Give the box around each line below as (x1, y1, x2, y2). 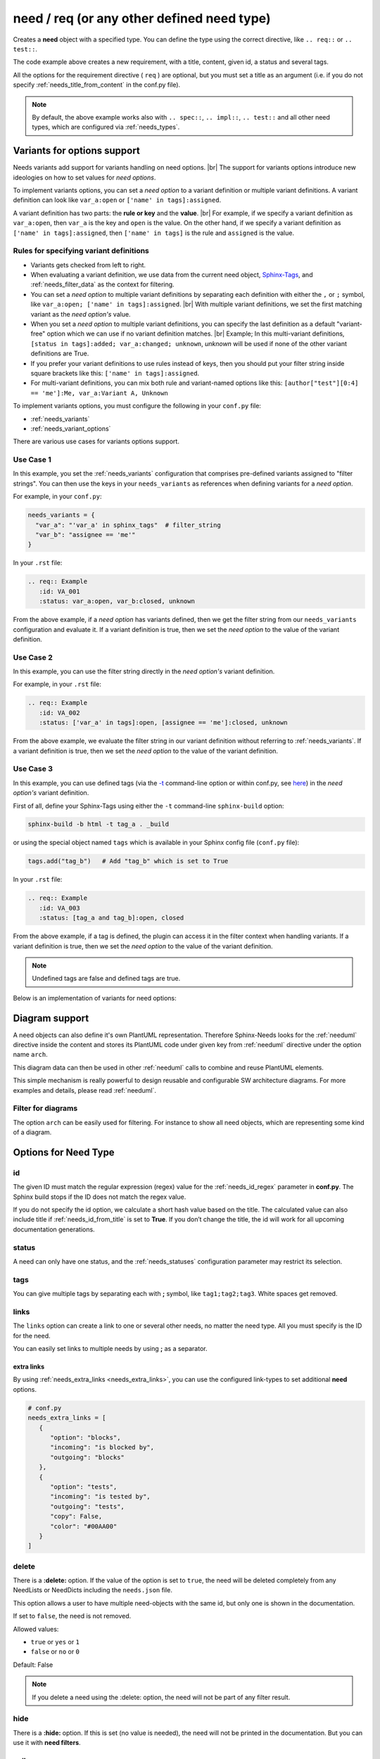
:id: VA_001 (39, 588, 80, 595)
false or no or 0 (30, 1647, 80, 1656)
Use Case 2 (13, 652, 53, 662)
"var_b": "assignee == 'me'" (35, 531, 137, 538)
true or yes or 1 (30, 1637, 80, 1646)
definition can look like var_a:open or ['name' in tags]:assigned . (13, 196, 222, 204)
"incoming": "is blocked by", (50, 1443, 155, 1452)
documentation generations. (13, 1225, 95, 1233)
